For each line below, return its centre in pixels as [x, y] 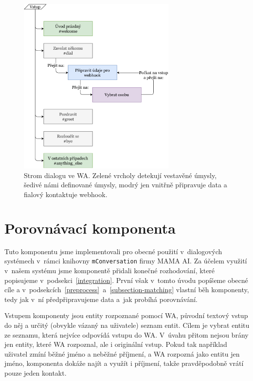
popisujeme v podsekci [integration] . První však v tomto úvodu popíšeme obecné [126, 280]
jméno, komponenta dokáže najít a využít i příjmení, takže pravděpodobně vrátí [124, 363]
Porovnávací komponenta [90, 228]
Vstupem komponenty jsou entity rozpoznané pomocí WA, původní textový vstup [126, 315]
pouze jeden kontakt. [36, 372]
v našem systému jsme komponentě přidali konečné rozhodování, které [110, 270]
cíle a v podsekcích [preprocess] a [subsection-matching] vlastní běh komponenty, [127, 290]
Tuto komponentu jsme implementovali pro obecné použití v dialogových [113, 251]
